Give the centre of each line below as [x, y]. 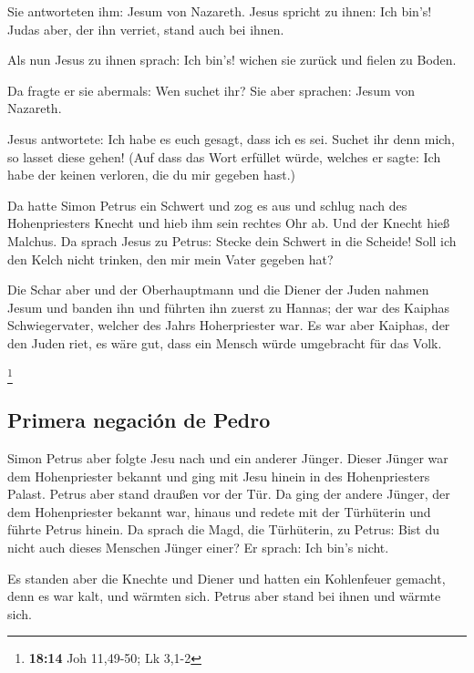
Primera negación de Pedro [139, 420]
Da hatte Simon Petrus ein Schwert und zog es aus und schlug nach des [207, 205]
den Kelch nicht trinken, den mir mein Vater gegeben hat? [170, 259]
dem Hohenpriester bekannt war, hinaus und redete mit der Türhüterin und [219, 511]
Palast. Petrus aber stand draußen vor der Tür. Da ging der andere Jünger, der [229, 494]
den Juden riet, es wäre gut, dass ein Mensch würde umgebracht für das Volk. [225, 342]
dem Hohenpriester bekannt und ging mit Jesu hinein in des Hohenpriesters [219, 476]
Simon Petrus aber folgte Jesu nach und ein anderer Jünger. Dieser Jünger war [228, 458]
